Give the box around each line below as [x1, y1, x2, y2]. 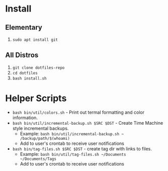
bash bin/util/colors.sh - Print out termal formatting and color [12, 109, 145, 115]
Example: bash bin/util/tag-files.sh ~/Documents [20, 151, 126, 157]
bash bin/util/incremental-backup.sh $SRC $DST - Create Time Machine [12, 120, 163, 126]
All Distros [5, 51, 39, 59]
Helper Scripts [5, 93, 67, 104]
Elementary [5, 23, 43, 32]
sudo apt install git [12, 37, 58, 42]
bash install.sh [12, 76, 47, 81]
